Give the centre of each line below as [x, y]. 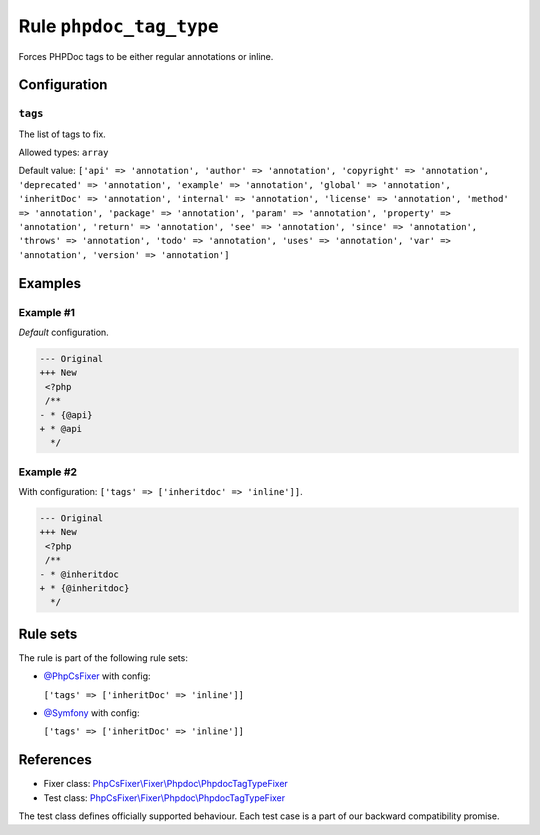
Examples [50, 283]
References [55, 760]
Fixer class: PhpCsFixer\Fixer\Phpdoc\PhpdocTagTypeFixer [166, 784]
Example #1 [46, 312]
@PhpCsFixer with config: [97, 676]
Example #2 [48, 472]
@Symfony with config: [91, 713]
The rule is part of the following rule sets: [103, 657]
